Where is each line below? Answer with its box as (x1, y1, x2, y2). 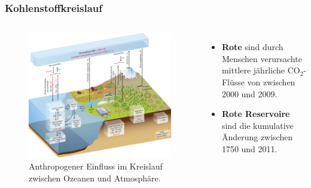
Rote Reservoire (221, 107, 290, 120)
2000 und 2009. (221, 87, 278, 100)
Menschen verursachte (221, 52, 302, 64)
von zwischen (247, 76, 295, 88)
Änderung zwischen (221, 131, 293, 143)
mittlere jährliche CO (221, 64, 300, 76)
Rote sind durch (221, 41, 283, 53)
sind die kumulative (221, 119, 294, 131)
